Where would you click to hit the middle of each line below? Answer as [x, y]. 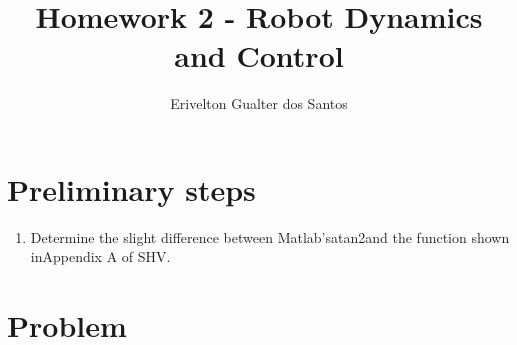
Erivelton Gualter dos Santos [259, 103]
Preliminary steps [131, 188]
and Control [259, 55]
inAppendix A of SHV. [100, 256]
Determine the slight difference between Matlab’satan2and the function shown [270, 236]
